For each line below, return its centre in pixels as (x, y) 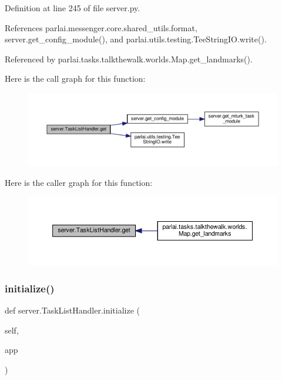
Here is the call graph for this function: (75, 79)
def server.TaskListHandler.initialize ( (73, 310)
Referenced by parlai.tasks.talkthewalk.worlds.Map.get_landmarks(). (129, 59)
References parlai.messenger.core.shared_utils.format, (101, 27)
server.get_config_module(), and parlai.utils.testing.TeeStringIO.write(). (136, 39)
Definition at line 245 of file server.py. (73, 8)
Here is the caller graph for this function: (79, 182)
